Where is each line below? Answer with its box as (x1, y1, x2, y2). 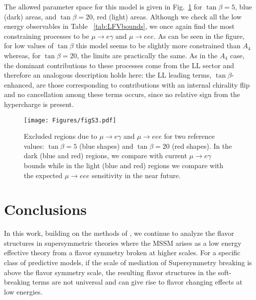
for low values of (4, 40, 54, 51)
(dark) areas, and (4, 11, 57, 21)
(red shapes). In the (172, 140, 232, 151)
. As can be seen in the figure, (153, 30, 245, 41)
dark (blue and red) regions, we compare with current (24, 150, 187, 161)
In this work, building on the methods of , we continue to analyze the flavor (4, 228, 234, 238)
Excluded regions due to (24, 131, 97, 141)
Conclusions (4, 199, 87, 219)
